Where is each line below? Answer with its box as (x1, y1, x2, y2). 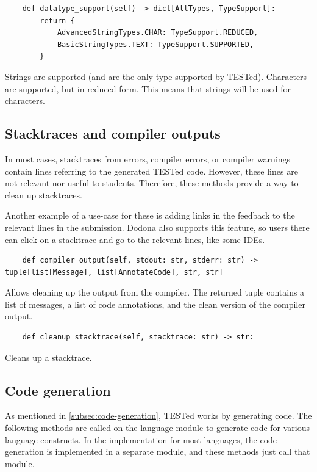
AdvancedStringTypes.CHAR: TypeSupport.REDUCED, (57, 28, 258, 37)
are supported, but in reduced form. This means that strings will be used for (5, 82, 291, 95)
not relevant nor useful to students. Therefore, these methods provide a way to (5, 176, 299, 189)
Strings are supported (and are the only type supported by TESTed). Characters (5, 70, 307, 82)
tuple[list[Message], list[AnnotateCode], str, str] (5, 267, 223, 277)
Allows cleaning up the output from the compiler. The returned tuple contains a (5, 286, 305, 299)
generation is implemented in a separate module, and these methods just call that (5, 445, 310, 458)
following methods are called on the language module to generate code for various (5, 421, 310, 434)
